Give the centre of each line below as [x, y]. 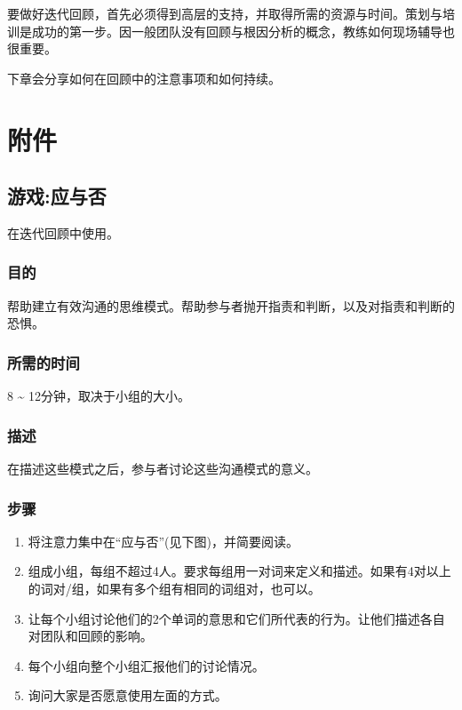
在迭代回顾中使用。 [63, 232]
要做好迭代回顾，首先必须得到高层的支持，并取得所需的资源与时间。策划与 [225, 13]
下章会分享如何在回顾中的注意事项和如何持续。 [144, 78]
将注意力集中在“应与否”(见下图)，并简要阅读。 [163, 541]
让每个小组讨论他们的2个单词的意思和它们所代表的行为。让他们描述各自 [236, 618]
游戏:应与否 [57, 196]
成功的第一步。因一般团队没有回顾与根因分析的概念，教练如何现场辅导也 [243, 31]
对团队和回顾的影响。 [90, 636]
